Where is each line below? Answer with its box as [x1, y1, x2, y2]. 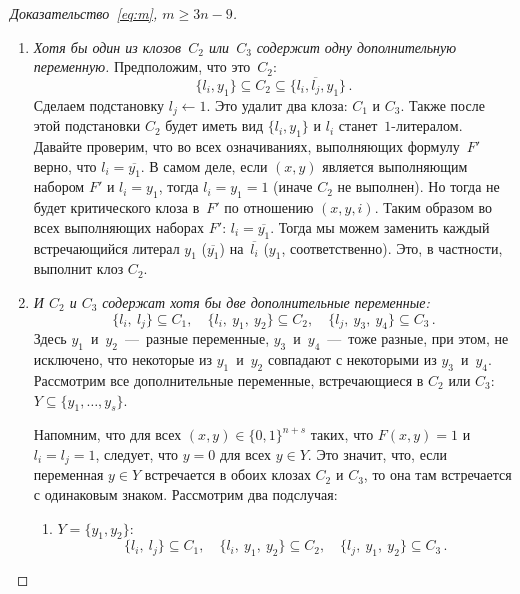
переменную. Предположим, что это [33, 56, 251, 77]
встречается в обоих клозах [144, 464, 311, 485]
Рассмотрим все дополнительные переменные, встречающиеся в [33, 370, 424, 390]
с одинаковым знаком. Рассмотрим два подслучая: [33, 484, 338, 505]
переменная [33, 464, 104, 485]
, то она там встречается [363, 464, 512, 485]
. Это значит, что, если [307, 443, 447, 464]
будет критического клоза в [33, 197, 200, 218]
